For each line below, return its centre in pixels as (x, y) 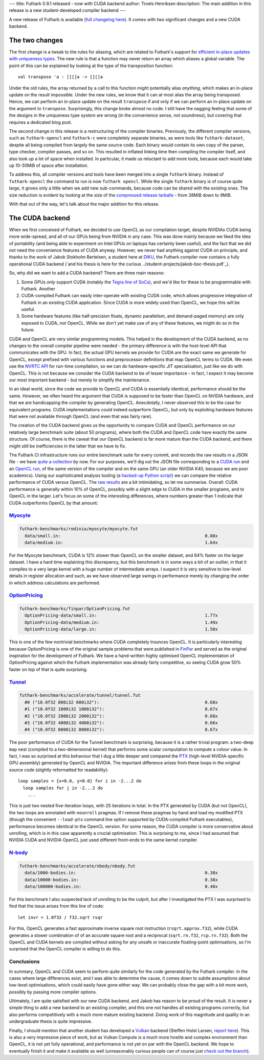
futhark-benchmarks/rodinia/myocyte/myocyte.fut (79, 529)
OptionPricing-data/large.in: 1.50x (121, 629)
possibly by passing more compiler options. (53, 992)
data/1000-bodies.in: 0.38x (121, 873)
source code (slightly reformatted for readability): (59, 770)
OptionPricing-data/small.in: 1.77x (121, 615)
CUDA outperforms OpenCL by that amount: (54, 503)
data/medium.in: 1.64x (121, 542)
